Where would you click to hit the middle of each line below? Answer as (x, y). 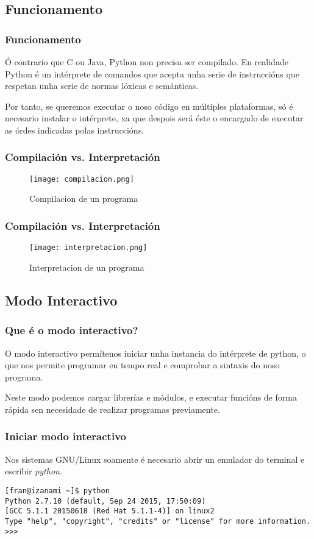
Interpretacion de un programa (87, 267)
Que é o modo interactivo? (72, 330)
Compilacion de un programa (84, 198)
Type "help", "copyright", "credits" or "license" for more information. (158, 521)
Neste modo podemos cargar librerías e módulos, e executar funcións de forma (151, 397)
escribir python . (34, 471)
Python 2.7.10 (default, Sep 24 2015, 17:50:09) (105, 501)
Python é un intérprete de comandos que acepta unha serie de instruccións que (152, 73)
